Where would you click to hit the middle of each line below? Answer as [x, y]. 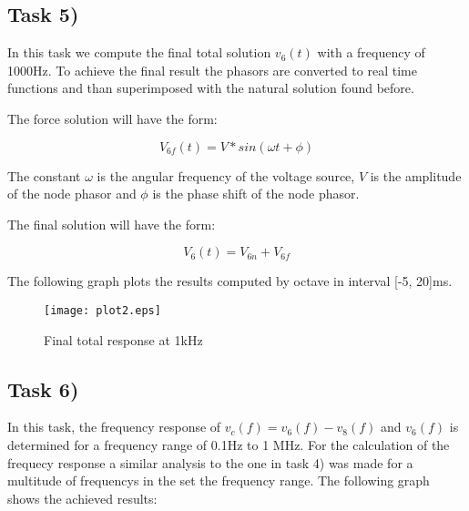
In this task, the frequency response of [114, 427]
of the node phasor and [72, 194]
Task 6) [43, 388]
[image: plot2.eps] [102, 310]
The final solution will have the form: [112, 224]
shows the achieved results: [82, 498]
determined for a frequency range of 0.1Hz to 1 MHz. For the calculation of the [229, 445]
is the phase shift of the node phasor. [256, 194]
